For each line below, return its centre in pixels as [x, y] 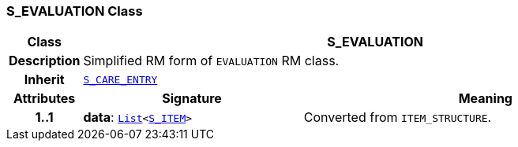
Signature [192, 99]
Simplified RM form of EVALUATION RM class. [211, 61]
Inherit [44, 80]
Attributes [45, 99]
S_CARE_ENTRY [120, 79]
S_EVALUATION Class [75, 11]
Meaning [485, 99]
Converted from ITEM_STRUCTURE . [398, 118]
